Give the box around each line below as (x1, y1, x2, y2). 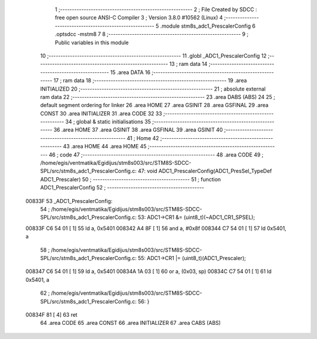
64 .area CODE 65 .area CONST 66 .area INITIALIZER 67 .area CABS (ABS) (40, 320, 221, 327)
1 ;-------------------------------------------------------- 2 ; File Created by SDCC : (55, 6, 258, 13)
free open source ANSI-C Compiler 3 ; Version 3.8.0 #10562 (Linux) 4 (55, 14, 223, 21)
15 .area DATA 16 (110, 68, 151, 76)
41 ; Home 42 (126, 134, 160, 141)
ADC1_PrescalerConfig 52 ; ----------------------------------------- (40, 184, 204, 191)
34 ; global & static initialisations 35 (65, 118, 151, 125)
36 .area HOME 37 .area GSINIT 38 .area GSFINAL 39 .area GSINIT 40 (53, 127, 223, 134)
